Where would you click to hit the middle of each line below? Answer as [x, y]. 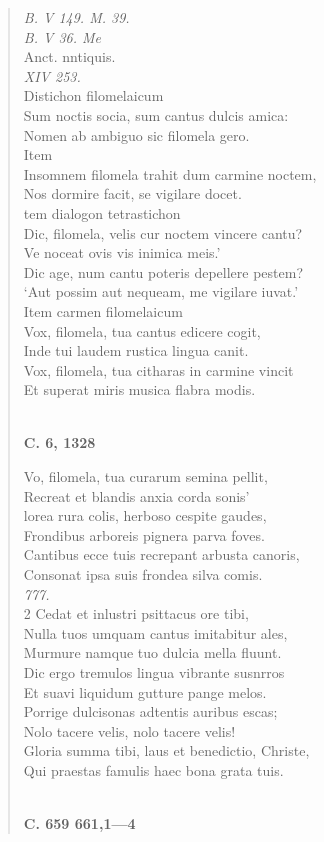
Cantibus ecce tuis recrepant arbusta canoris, [161, 554]
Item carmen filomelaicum [103, 310]
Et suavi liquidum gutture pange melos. [145, 691]
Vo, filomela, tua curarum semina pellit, [145, 476]
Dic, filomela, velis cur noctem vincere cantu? [163, 232]
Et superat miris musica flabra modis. [139, 389]
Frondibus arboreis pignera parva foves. [144, 534]
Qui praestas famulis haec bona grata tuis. [153, 769]
